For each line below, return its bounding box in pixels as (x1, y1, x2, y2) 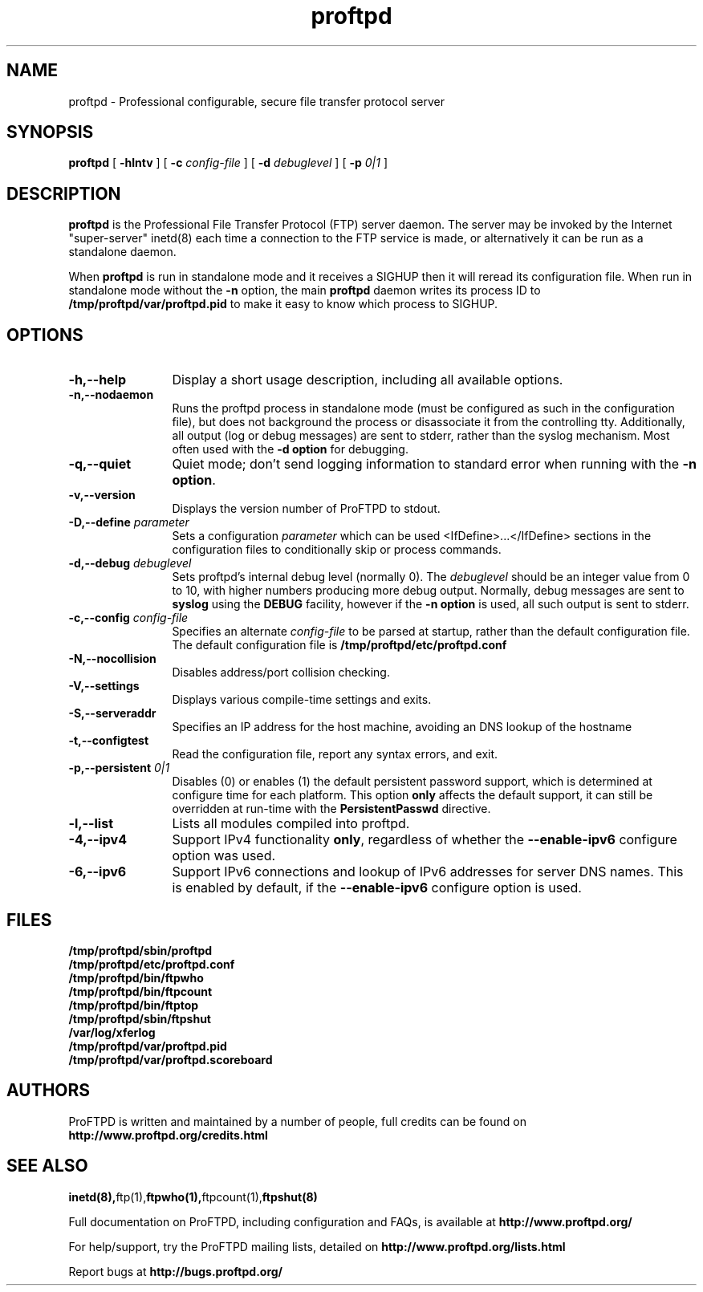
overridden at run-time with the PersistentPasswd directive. (172, 802, 491, 816)
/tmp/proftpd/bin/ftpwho (68, 970, 204, 985)
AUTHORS (6, 1080, 91, 1101)
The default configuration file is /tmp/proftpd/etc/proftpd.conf (172, 638, 507, 652)
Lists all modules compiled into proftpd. (172, 815, 410, 832)
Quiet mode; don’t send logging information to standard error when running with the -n (172, 456, 697, 473)
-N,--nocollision (68, 652, 156, 666)
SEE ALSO (6, 1156, 88, 1176)
